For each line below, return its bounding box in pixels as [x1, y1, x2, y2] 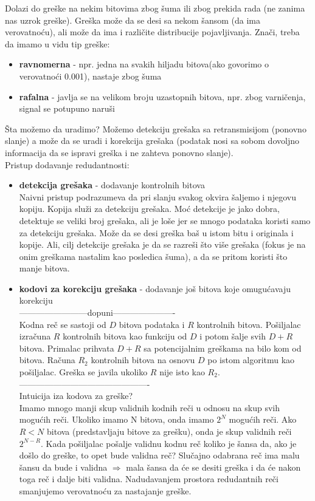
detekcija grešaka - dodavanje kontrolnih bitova [19, 179, 205, 191]
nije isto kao [159, 366, 205, 378]
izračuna [19, 330, 51, 343]
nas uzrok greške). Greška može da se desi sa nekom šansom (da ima [5, 13, 260, 26]
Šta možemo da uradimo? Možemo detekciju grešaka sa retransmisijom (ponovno [5, 122, 306, 135]
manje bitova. [19, 262, 70, 274]
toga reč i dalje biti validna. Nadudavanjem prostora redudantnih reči [19, 472, 279, 485]
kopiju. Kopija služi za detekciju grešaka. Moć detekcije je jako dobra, [19, 202, 280, 215]
